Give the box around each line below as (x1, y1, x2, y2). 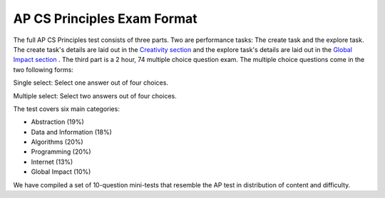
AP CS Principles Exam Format (13, 11, 197, 26)
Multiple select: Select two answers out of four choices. (13, 91, 178, 100)
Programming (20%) (31, 147, 92, 156)
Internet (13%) (31, 157, 73, 166)
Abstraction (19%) (31, 118, 85, 126)
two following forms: (13, 65, 74, 74)
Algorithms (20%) (31, 137, 83, 146)
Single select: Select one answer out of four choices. (13, 78, 169, 87)
